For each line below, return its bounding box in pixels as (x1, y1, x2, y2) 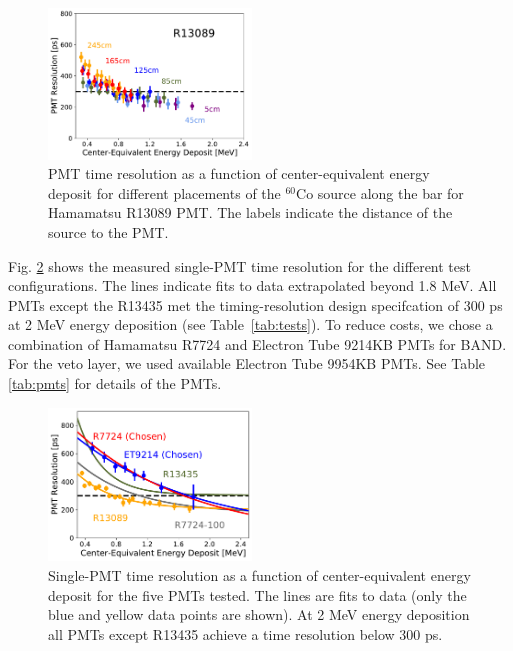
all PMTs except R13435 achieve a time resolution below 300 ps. (48, 623, 443, 644)
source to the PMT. (48, 221, 169, 242)
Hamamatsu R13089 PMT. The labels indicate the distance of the (48, 202, 453, 223)
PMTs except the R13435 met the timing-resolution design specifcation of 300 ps (8, 294, 503, 315)
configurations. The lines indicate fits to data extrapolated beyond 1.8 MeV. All (8, 275, 497, 296)
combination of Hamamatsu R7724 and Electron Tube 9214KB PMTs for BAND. (8, 333, 507, 354)
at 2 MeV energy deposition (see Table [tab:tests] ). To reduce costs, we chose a (8, 314, 493, 335)
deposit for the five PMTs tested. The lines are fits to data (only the (48, 584, 467, 605)
